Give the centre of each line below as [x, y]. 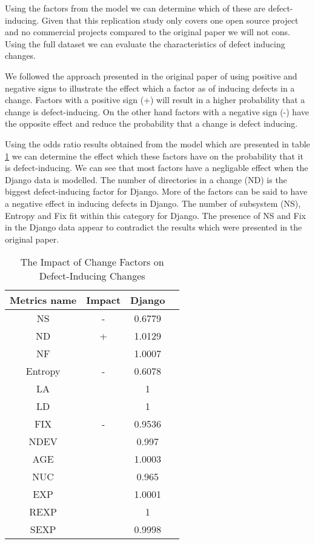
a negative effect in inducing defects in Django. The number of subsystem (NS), [153, 203]
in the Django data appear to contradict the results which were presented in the [154, 227]
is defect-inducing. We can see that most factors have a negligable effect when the [157, 168]
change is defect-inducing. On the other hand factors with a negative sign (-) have [157, 111]
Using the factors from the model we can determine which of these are [135, 8]
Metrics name [43, 300]
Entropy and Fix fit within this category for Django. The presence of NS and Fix [155, 215]
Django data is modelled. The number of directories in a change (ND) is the [146, 179]
